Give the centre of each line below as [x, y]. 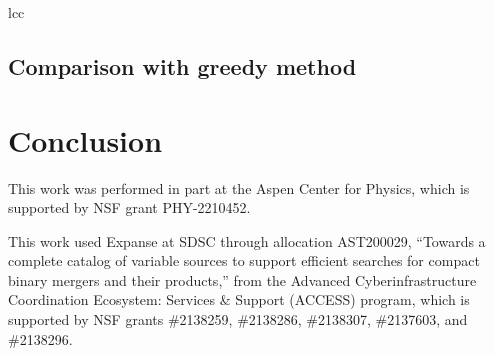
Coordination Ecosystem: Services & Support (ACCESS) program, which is [239, 299]
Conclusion [85, 139]
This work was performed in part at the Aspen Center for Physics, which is [239, 187]
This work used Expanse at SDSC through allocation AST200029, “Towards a [247, 240]
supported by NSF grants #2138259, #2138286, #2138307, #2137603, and [238, 319]
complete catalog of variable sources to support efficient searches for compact [244, 260]
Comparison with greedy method [182, 65]
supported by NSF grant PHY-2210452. [129, 207]
